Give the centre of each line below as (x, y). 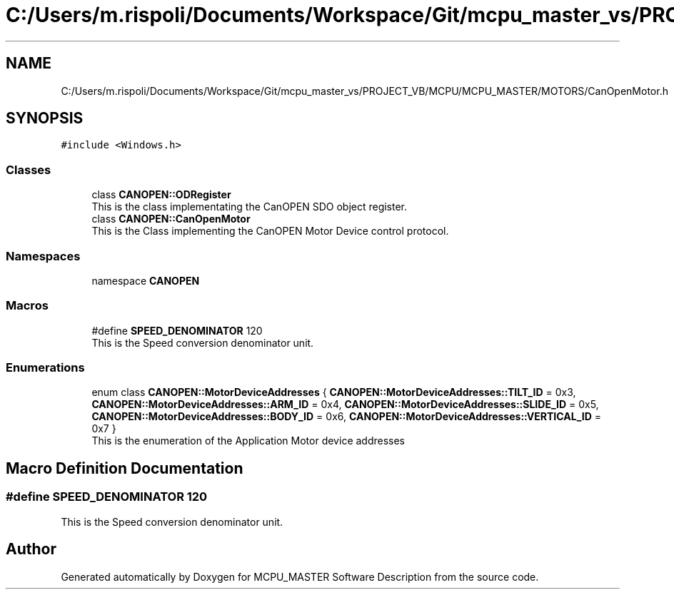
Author (31, 549)
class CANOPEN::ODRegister (161, 195)
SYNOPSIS (45, 118)
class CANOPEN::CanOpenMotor (171, 219)
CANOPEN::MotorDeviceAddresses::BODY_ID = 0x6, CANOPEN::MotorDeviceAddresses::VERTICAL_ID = (347, 417)
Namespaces (43, 256)
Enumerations (45, 368)
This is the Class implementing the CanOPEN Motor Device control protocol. (270, 231)
